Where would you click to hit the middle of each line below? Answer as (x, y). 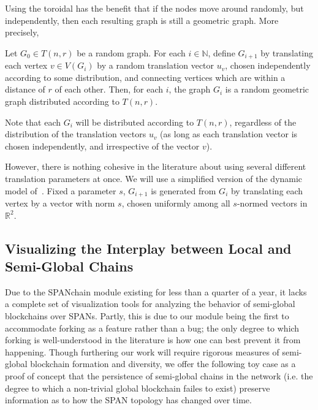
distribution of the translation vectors (76, 134)
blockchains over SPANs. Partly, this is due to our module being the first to (147, 316)
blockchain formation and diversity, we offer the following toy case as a (163, 364)
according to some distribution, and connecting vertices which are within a (145, 77)
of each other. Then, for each (109, 89)
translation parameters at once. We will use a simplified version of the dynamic (154, 178)
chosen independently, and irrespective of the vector (102, 146)
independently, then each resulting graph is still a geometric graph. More (142, 20)
